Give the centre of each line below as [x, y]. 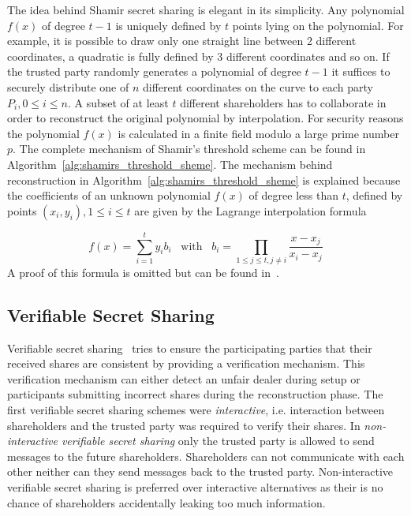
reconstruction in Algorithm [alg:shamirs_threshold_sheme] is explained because [204, 179]
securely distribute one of [68, 86]
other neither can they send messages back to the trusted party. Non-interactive [200, 471]
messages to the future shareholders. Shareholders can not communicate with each [206, 456]
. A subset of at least [118, 102]
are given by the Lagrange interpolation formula [250, 210]
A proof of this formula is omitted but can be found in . [143, 272]
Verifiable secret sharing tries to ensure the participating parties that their [190, 348]
